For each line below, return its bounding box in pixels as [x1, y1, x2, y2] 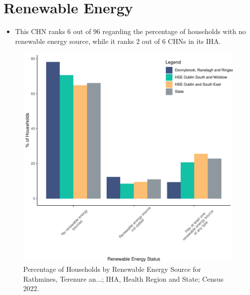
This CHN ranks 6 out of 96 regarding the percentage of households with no [15, 26, 246, 37]
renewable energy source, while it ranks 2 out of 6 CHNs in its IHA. [15, 36, 221, 46]
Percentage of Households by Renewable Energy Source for [23, 263, 201, 274]
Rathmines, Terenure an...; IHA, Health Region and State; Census [23, 273, 224, 284]
